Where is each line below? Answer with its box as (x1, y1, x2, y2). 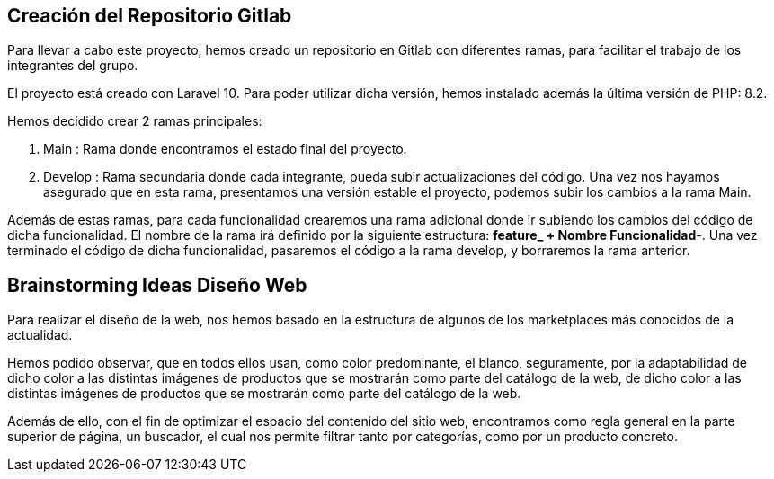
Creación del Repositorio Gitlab (7, 4, 292, 27)
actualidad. (7, 327, 73, 343)
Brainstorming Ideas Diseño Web (7, 273, 307, 297)
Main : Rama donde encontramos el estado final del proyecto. (43, 141, 407, 157)
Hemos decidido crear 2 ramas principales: (7, 113, 262, 129)
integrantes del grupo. (7, 58, 138, 74)
